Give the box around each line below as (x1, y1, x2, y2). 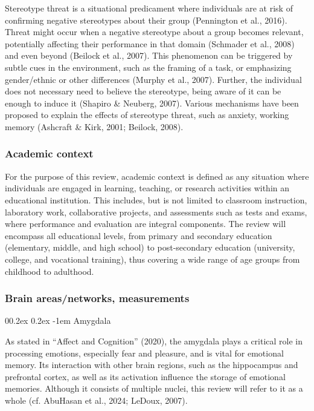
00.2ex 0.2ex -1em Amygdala (5, 314, 111, 327)
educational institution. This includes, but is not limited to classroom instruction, (5, 193, 307, 206)
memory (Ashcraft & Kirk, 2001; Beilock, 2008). (5, 120, 184, 133)
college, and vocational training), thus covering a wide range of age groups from (5, 252, 300, 265)
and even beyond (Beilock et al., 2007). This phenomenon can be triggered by (5, 49, 293, 62)
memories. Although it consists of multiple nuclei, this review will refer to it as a (5, 382, 303, 395)
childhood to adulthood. (5, 265, 94, 277)
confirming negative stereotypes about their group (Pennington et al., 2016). (5, 13, 287, 26)
